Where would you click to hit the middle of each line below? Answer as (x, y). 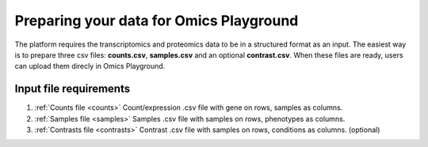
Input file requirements (73, 89)
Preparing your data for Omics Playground (157, 21)
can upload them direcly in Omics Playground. (90, 66)
